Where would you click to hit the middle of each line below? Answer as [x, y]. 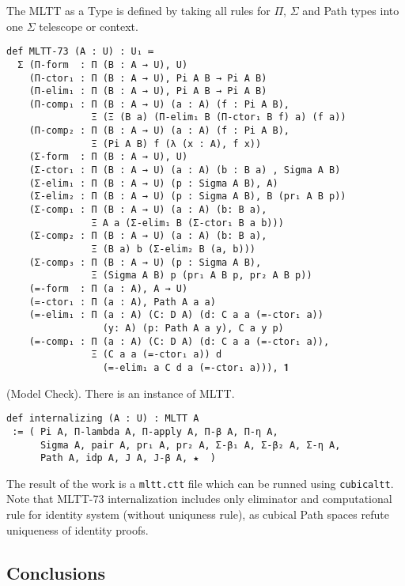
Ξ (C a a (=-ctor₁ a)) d [157, 355]
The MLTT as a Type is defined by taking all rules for [138, 10]
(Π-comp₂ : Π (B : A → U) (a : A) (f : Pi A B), [159, 131]
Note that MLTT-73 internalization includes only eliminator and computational [199, 499]
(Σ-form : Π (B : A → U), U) [108, 157]
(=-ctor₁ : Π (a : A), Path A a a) [122, 302]
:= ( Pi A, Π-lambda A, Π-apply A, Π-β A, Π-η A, [145, 431]
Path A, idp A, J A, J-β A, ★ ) [128, 458]
